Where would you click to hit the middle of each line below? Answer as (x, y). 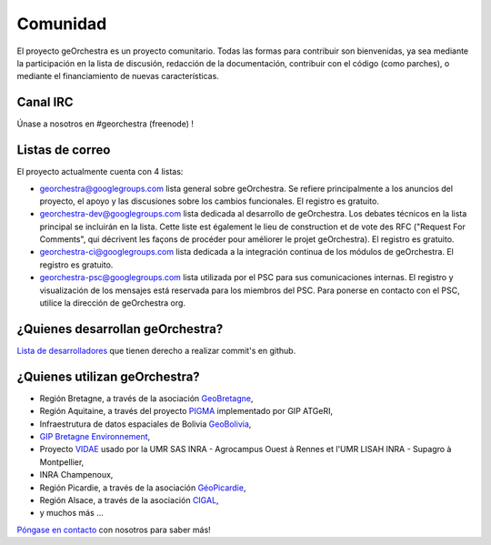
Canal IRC (45, 102)
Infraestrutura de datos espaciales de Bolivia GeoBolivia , (145, 424)
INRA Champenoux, (76, 475)
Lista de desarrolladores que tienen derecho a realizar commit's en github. (156, 350)
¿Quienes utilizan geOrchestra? (108, 376)
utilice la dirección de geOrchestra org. (113, 303)
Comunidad (62, 24)
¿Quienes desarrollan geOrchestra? (120, 329)
